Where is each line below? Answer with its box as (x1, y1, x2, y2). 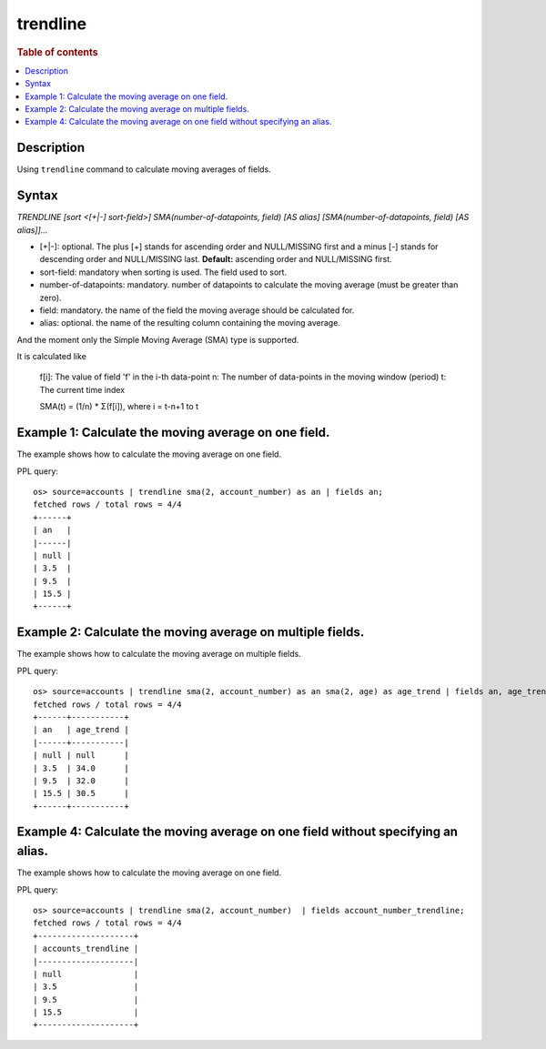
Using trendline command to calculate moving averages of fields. (16, 164, 272, 175)
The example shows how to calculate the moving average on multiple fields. (16, 649, 302, 660)
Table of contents (16, 45, 99, 58)
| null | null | (33, 751, 129, 761)
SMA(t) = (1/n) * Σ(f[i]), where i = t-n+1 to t (39, 401, 199, 412)
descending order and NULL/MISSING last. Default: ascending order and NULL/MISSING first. (39, 254, 392, 265)
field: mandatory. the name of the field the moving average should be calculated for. (39, 305, 355, 316)
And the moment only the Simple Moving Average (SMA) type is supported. (16, 334, 299, 345)
